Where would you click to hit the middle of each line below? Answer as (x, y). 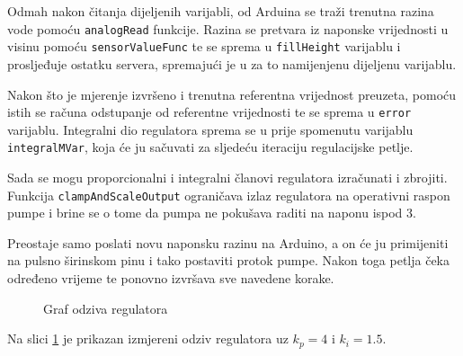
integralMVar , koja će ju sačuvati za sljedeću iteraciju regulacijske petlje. (210, 147)
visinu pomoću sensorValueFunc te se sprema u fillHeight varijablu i (204, 46)
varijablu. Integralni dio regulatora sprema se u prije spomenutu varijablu (210, 129)
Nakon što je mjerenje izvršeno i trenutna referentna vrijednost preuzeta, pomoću (232, 94)
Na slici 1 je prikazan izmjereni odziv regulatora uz (148, 338)
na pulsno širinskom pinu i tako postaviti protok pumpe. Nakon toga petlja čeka (228, 260)
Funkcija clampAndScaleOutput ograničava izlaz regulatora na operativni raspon (229, 195)
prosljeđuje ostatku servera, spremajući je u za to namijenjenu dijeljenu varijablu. (232, 63)
